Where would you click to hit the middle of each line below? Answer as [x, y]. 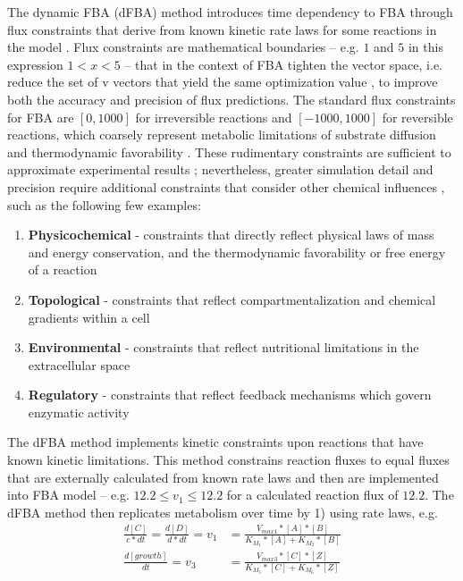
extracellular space [79, 364]
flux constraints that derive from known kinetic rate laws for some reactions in [222, 29]
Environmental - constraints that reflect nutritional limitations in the [223, 347]
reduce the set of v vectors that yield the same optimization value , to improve [223, 82]
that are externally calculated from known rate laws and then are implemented [223, 477]
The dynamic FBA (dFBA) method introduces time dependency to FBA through [230, 12]
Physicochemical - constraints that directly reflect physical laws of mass [231, 235]
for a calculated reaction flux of [312, 495]
